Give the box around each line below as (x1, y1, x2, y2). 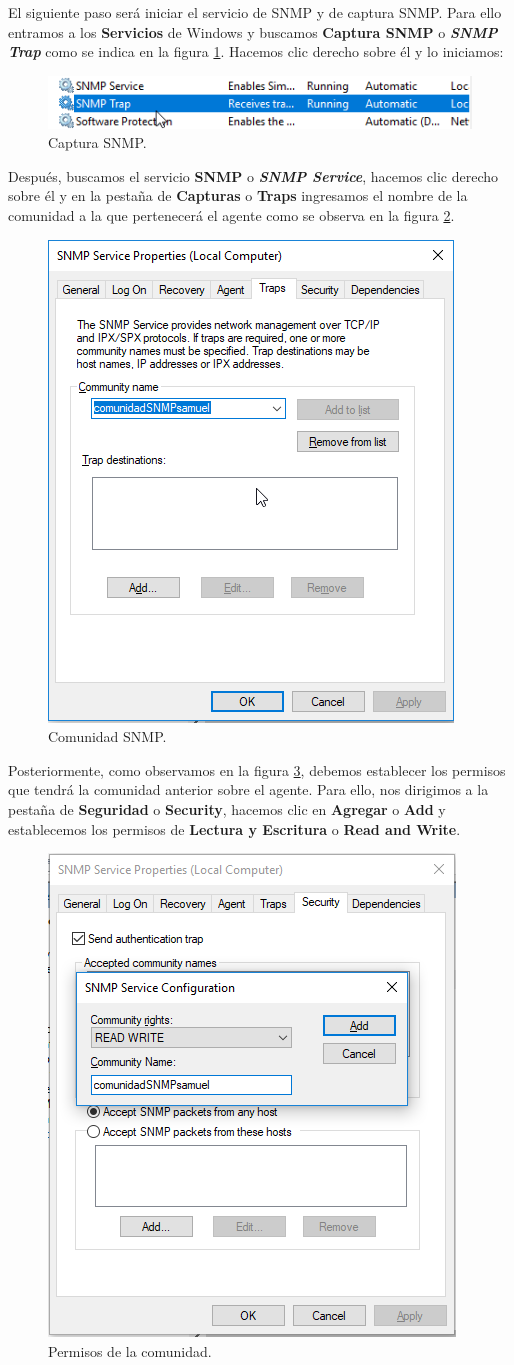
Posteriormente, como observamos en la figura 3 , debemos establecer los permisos (8, 759, 506, 780)
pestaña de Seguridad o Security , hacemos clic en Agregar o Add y (8, 799, 446, 819)
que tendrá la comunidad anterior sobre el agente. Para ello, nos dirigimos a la (8, 779, 489, 800)
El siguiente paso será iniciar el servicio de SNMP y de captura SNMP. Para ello (8, 2, 502, 22)
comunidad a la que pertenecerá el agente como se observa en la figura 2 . (8, 205, 455, 226)
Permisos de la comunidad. (48, 1340, 212, 1361)
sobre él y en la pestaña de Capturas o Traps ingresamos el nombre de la (8, 185, 468, 206)
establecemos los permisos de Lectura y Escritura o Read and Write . (8, 818, 461, 839)
